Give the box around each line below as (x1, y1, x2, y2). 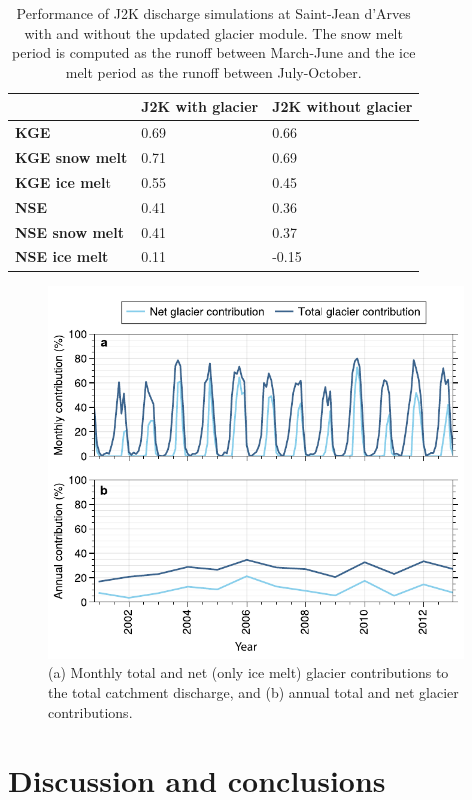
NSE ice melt (15, 246, 109, 267)
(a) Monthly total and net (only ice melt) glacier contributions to (48, 662, 449, 683)
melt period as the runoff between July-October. (65, 61, 362, 82)
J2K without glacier (272, 96, 413, 117)
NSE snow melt (15, 221, 124, 242)
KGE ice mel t (15, 171, 111, 192)
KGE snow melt (15, 147, 128, 168)
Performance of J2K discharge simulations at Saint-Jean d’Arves (16, 3, 411, 23)
